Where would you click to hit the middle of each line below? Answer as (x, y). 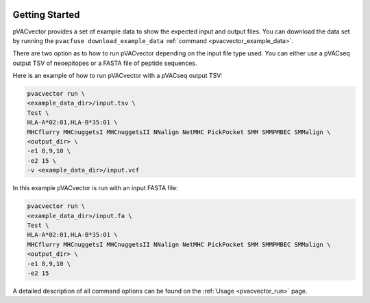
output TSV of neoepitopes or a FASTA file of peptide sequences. (105, 63)
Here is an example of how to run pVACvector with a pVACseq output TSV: (118, 76)
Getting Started (46, 15)
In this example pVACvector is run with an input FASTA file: (95, 188)
